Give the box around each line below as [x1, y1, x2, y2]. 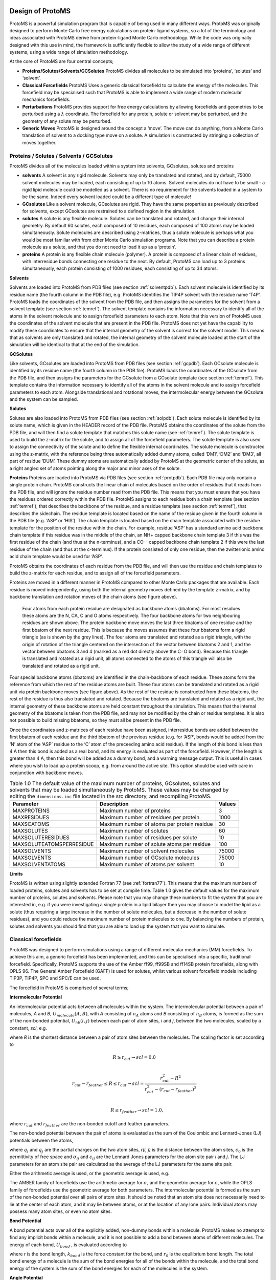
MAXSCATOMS [12, 820, 50, 827]
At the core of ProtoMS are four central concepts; [9, 58, 114, 65]
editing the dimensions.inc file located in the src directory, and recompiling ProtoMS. [9, 793, 212, 800]
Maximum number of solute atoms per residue [100, 840, 211, 847]
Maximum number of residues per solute [100, 834, 198, 841]
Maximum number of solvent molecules [100, 847, 195, 855]
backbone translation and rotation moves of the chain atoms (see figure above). [9, 594, 177, 600]
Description [100, 800, 129, 807]
